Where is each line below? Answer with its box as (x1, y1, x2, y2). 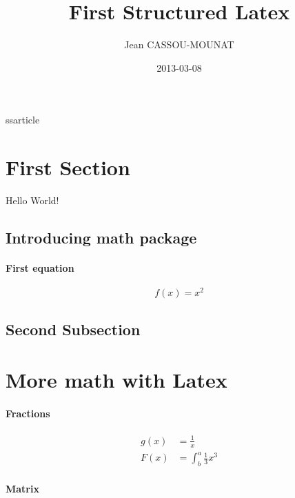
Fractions (6, 406, 50, 421)
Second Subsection (6, 318, 141, 339)
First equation (6, 261, 74, 275)
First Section (6, 153, 130, 181)
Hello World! (6, 193, 59, 208)
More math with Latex (6, 366, 227, 394)
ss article (6, 112, 40, 127)
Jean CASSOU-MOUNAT (124, 37, 234, 52)
